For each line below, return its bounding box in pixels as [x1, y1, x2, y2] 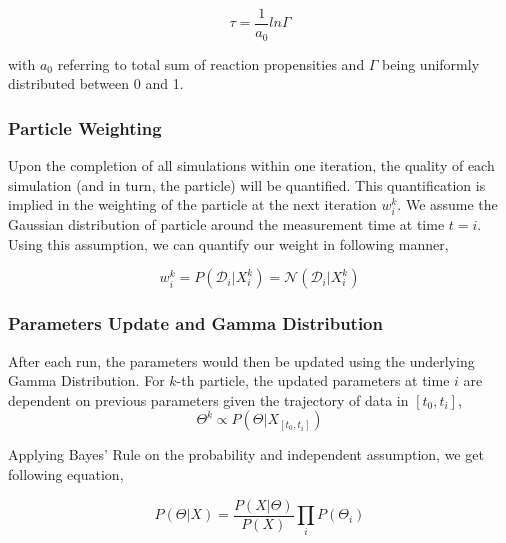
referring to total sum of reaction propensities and [57, 53, 365, 74]
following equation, [8, 464, 124, 485]
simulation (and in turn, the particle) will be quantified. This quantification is [8, 174, 486, 195]
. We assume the [397, 194, 498, 215]
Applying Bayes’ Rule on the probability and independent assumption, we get [8, 444, 484, 465]
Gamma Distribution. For [8, 370, 165, 391]
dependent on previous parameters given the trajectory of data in [8, 389, 409, 410]
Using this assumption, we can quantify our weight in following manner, [8, 233, 449, 254]
